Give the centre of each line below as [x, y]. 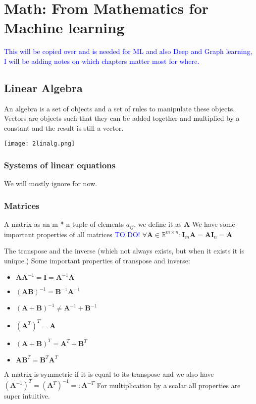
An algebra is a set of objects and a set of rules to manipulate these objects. [120, 108]
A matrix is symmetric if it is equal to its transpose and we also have [109, 374]
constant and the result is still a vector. [64, 127]
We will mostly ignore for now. [51, 183]
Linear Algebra [43, 87]
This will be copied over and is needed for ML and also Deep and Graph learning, [128, 51]
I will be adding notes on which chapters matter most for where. [102, 61]
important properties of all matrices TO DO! [72, 234]
